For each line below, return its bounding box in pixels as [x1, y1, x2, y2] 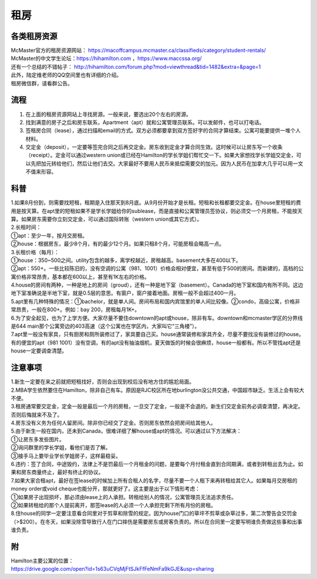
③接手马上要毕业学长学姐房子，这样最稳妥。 [11, 452, 122, 459]
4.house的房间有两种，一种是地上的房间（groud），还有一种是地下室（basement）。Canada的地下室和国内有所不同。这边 [11, 281, 303, 288]
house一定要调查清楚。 [11, 347, 68, 354]
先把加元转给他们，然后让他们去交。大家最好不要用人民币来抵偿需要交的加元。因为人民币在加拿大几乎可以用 [30, 159, 293, 167]
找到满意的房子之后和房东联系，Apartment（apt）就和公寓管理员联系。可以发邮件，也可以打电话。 [25, 118, 265, 126]
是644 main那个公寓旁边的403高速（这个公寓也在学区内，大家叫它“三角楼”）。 [11, 322, 200, 330]
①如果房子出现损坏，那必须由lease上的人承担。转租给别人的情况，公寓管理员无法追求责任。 [11, 493, 237, 500]
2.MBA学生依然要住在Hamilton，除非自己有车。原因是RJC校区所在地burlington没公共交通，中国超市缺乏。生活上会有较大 [11, 386, 305, 394]
